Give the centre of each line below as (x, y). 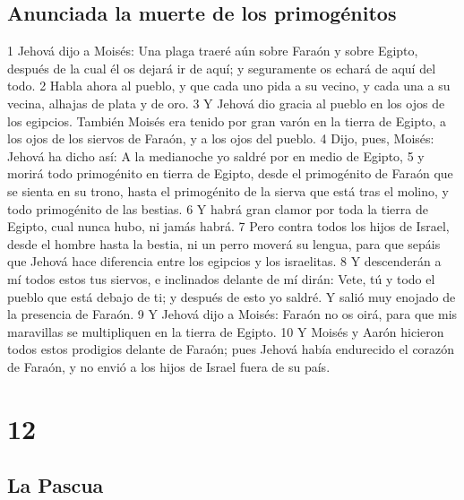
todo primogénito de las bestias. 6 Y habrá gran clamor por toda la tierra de (218, 208)
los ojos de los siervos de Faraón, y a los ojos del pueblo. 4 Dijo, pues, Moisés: (221, 138)
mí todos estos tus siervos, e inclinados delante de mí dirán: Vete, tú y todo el (221, 278)
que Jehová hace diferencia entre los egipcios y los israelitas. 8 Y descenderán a (224, 261)
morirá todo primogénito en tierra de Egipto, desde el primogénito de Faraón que (230, 173)
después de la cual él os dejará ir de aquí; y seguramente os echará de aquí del (222, 68)
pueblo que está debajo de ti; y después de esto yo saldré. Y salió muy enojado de (232, 296)
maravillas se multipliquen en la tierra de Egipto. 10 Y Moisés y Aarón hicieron (226, 331)
